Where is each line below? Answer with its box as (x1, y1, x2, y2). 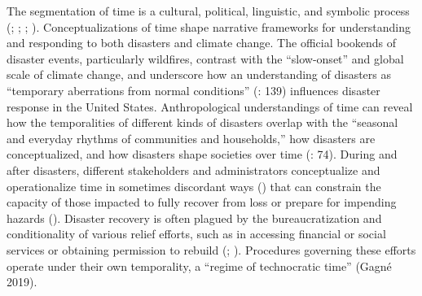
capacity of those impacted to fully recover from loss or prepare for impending (7, 194, 397, 211)
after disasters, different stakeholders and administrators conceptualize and (7, 161, 380, 178)
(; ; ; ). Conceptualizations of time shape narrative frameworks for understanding (7, 18, 411, 35)
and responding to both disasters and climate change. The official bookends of (7, 34, 397, 51)
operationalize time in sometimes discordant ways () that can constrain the (7, 177, 381, 194)
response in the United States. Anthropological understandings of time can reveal (7, 98, 413, 115)
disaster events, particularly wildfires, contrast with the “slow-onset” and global (7, 50, 404, 67)
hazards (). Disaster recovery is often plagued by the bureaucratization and (7, 209, 382, 226)
